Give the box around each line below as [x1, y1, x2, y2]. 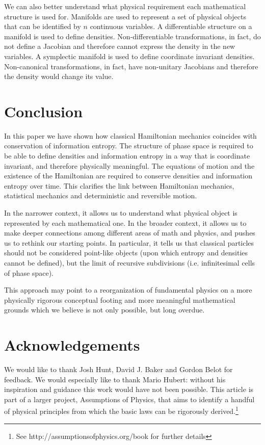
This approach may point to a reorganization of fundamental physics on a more [4, 284, 252, 295]
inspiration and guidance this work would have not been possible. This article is [4, 384, 254, 395]
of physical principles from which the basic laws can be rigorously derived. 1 [4, 404, 238, 416]
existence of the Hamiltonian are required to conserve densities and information [4, 170, 253, 181]
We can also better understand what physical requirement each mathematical [4, 1, 246, 11]
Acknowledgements [4, 334, 140, 355]
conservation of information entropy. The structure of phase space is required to [4, 140, 253, 151]
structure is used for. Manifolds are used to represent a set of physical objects [4, 11, 246, 21]
